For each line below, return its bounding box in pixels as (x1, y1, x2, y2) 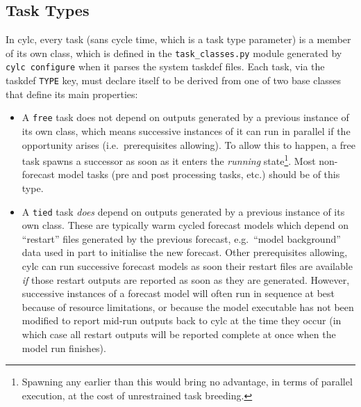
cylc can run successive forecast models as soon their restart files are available (22, 259, 353, 273)
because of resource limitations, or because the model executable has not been (22, 299, 354, 314)
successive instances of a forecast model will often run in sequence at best (22, 286, 335, 301)
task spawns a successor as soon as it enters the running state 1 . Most (22, 152, 316, 168)
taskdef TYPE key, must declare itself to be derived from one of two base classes (6, 73, 342, 88)
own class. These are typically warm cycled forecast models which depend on (22, 218, 349, 232)
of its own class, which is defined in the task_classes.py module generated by (6, 45, 342, 60)
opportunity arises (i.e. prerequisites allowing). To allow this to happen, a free (22, 137, 355, 152)
